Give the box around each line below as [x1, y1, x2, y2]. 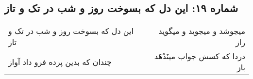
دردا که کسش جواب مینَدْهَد [154, 50, 245, 62]
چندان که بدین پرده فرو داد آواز [8, 56, 112, 67]
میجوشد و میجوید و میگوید [158, 25, 245, 37]
